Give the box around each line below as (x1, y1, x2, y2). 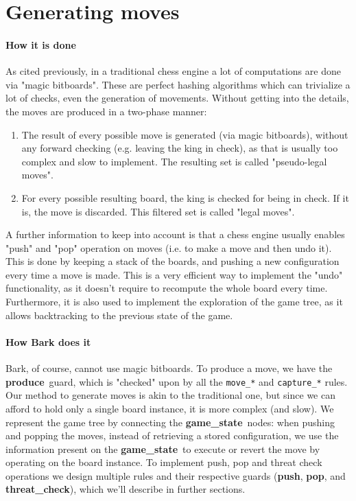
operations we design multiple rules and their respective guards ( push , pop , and (5, 468, 346, 482)
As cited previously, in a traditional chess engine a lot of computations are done (5, 64, 341, 78)
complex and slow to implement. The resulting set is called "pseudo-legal (21, 154, 327, 168)
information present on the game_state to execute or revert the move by (5, 441, 320, 456)
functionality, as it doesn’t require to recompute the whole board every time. (5, 281, 328, 295)
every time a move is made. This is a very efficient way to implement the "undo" (5, 267, 343, 281)
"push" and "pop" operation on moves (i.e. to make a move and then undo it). (5, 240, 332, 255)
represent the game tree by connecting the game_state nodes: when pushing (5, 415, 335, 429)
